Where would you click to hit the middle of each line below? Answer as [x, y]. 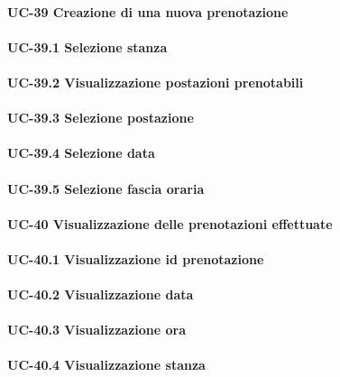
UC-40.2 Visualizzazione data [101, 294]
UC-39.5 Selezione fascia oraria [106, 188]
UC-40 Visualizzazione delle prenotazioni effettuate [170, 223]
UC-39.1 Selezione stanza [87, 46]
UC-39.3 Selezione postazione [101, 118]
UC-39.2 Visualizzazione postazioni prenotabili [156, 82]
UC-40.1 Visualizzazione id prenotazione [136, 258]
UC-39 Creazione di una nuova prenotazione [148, 11]
